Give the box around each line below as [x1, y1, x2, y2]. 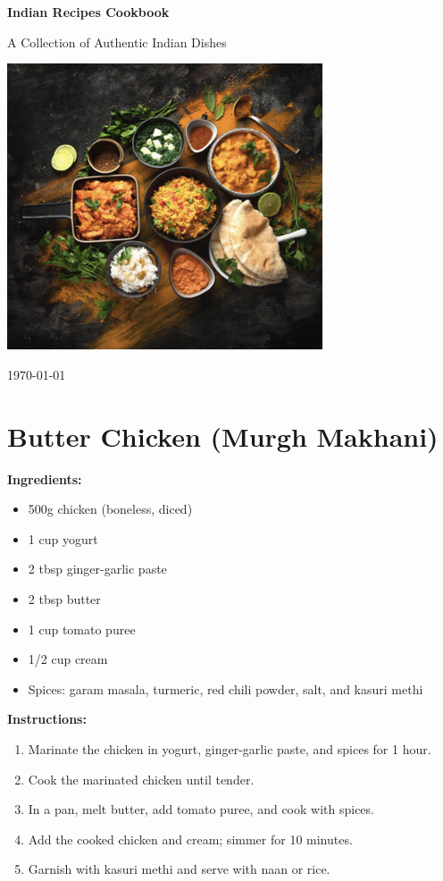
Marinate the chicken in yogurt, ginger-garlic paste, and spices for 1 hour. [28, 740, 431, 758]
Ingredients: [7, 469, 82, 488]
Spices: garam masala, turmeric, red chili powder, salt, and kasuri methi [28, 679, 423, 698]
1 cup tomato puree [28, 619, 136, 638]
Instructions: [7, 709, 87, 728]
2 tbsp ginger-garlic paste [28, 559, 167, 578]
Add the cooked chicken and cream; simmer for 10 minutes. [28, 829, 353, 848]
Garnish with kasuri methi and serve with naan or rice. [28, 860, 330, 878]
